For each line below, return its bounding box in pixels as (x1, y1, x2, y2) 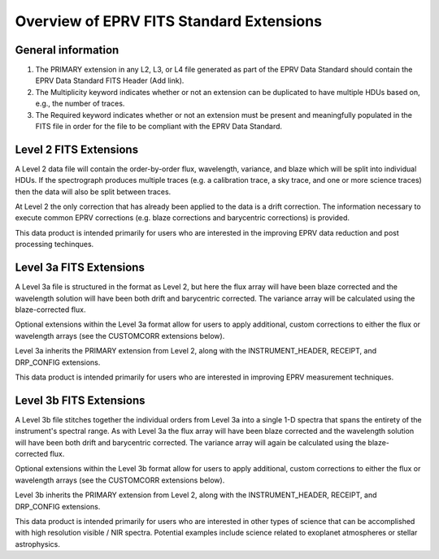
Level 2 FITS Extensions (15, 142, 138, 156)
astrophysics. (15, 539, 60, 548)
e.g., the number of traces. (35, 98, 125, 109)
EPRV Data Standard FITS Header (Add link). (35, 76, 185, 85)
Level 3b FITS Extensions (15, 393, 146, 407)
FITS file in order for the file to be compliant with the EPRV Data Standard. (35, 122, 283, 132)
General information (15, 43, 120, 57)
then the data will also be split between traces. (15, 187, 172, 197)
